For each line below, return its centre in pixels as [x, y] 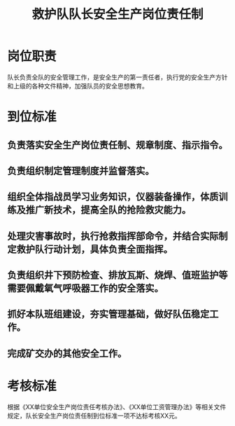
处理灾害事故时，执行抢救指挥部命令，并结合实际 [113, 236]
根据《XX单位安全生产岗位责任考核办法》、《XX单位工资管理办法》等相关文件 [117, 406]
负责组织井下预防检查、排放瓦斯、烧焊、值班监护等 [117, 275]
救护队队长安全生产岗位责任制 [117, 14]
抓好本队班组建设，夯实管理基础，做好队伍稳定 [108, 314]
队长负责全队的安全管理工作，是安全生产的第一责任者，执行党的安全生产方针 [117, 77]
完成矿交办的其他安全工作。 [67, 353]
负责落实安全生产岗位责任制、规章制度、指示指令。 [117, 145]
